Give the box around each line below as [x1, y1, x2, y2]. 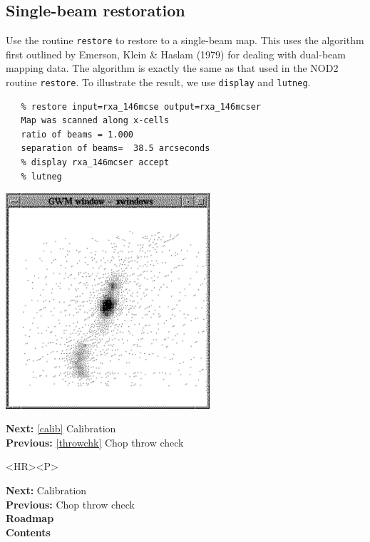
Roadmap [6, 511, 54, 526]
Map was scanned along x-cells [21, 115, 170, 126]
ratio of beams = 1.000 [21, 129, 133, 140]
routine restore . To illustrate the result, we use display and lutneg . [6, 75, 311, 90]
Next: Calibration [6, 483, 87, 497]
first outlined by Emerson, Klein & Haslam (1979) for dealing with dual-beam [6, 46, 346, 61]
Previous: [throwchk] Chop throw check [6, 434, 184, 449]
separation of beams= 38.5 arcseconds [21, 143, 210, 154]
